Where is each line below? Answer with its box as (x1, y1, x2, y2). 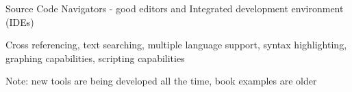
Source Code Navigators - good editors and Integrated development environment (5, 1, 344, 15)
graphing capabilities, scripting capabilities (5, 50, 185, 65)
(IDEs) (5, 14, 34, 29)
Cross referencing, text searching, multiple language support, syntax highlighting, (5, 37, 347, 52)
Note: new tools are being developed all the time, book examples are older (5, 74, 317, 88)
